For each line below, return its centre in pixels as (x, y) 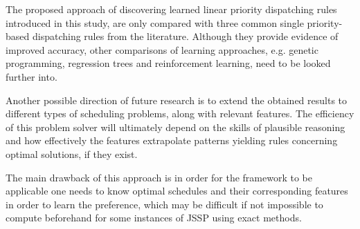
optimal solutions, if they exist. (72, 153)
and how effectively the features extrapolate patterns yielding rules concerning (172, 140)
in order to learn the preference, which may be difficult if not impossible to (164, 204)
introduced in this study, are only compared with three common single (155, 22)
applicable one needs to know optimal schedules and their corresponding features (177, 191)
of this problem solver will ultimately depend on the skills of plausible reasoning (175, 127)
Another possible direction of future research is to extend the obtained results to (177, 100)
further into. (31, 76)
